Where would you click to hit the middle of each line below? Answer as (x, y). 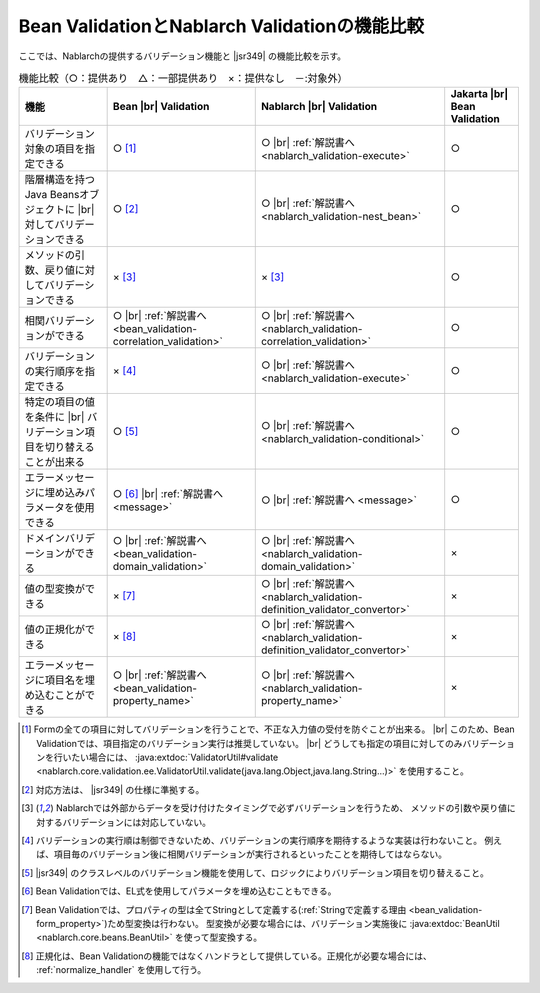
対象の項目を (54, 149)
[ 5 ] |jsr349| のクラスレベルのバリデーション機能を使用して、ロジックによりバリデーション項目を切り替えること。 (255, 872)
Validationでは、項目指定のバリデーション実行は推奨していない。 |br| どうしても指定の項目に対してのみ (249, 743)
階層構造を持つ (59, 180)
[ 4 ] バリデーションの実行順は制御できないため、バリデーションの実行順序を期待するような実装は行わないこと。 (252, 841)
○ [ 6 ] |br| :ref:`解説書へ (168, 494)
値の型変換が (54, 589)
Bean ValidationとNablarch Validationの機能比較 (221, 26)
